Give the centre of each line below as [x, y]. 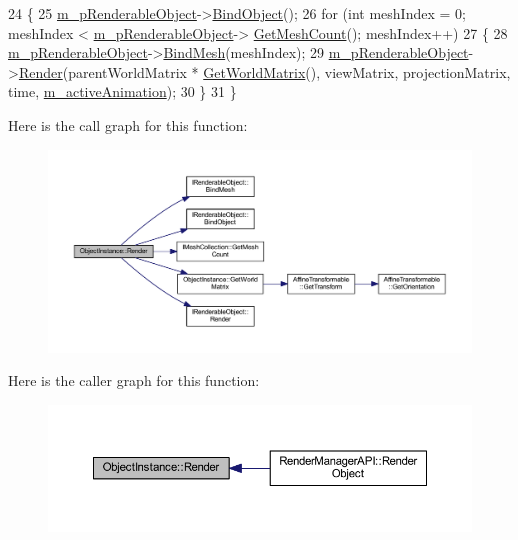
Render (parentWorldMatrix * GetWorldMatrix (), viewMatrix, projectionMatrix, [264, 71]
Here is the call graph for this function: [128, 124]
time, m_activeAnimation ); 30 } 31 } [122, 91]
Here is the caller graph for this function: [134, 380]
